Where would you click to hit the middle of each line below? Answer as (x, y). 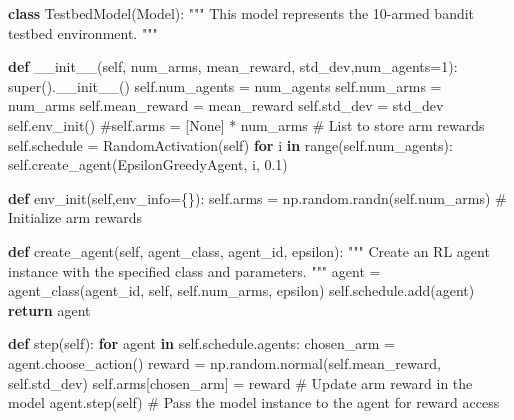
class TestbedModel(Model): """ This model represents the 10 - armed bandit (241, 13)
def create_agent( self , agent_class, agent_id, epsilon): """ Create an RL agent (249, 250)
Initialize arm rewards (75, 217)
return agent (49, 309)
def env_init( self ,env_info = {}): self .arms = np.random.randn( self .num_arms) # (257, 197)
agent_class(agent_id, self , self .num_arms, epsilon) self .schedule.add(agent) (241, 290)
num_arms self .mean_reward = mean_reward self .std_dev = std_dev (226, 105)
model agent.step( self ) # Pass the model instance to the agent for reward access (254, 402)
